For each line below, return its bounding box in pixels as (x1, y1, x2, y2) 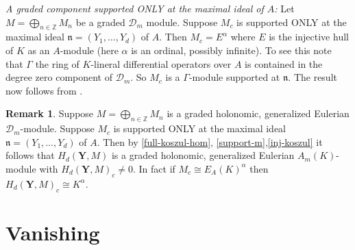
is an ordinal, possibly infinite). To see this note (131, 42, 332, 57)
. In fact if (132, 161, 175, 175)
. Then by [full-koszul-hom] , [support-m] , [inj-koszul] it (97, 134, 323, 149)
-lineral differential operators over (90, 56, 232, 71)
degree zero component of (5, 70, 113, 84)
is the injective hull (269, 29, 349, 44)
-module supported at (188, 70, 280, 84)
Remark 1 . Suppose (5, 106, 94, 121)
